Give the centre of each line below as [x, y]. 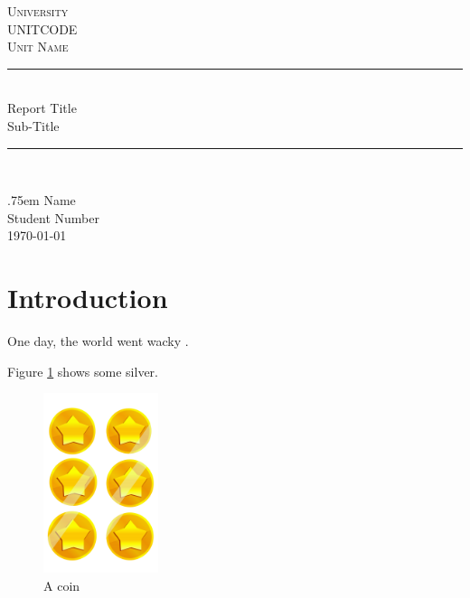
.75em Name [42, 200]
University [38, 11]
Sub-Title [33, 125]
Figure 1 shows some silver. [83, 371]
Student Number [53, 217]
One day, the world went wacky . [98, 341]
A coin [62, 585]
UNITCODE [42, 28]
